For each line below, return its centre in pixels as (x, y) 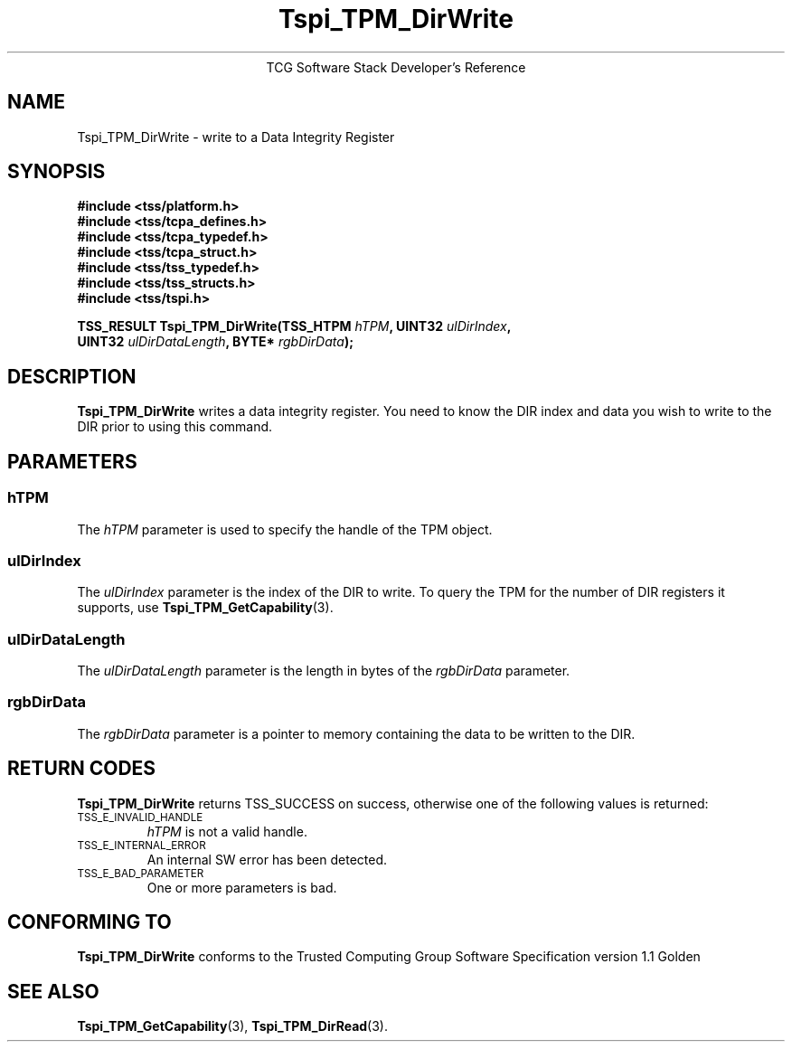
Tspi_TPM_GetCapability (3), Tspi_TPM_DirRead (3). (233, 1026)
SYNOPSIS (57, 172)
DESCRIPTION (72, 376)
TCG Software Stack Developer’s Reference (396, 67)
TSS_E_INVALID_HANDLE (140, 817)
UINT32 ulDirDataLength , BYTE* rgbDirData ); (215, 342)
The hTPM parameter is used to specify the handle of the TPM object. (285, 529)
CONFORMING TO (90, 922)
